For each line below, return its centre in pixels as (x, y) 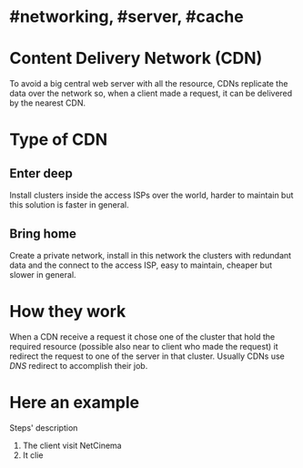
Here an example (74, 403)
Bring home (43, 234)
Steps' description (44, 427)
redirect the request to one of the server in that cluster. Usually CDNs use (147, 356)
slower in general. (43, 274)
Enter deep (41, 173)
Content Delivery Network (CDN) (136, 59)
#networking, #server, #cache (126, 17)
